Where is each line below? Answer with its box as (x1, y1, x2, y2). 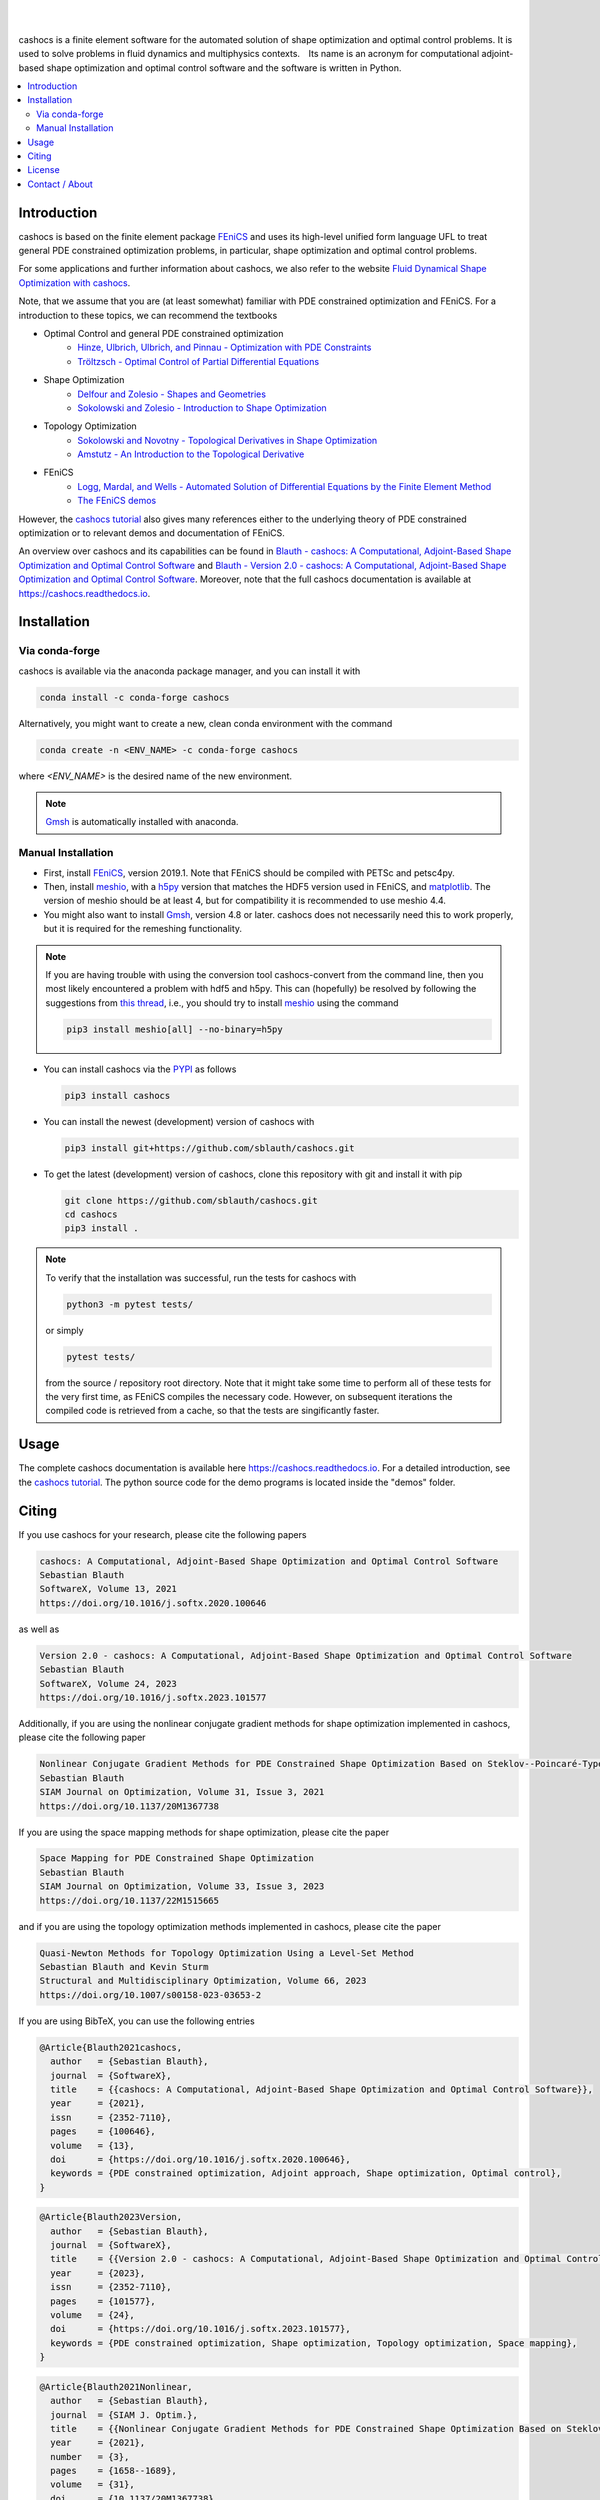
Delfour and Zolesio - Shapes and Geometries (77, 388, 267, 400)
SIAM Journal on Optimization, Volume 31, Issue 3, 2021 (39, 1786, 325, 1798)
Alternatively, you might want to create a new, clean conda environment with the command (18, 717, 393, 729)
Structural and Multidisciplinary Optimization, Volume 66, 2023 (39, 1975, 367, 1987)
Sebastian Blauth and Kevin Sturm (39, 1961, 209, 1973)
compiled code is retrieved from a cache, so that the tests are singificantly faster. (45, 1405, 380, 1417)
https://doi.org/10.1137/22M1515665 (39, 1895, 220, 1906)
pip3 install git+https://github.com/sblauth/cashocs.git (64, 1142, 355, 1154)
